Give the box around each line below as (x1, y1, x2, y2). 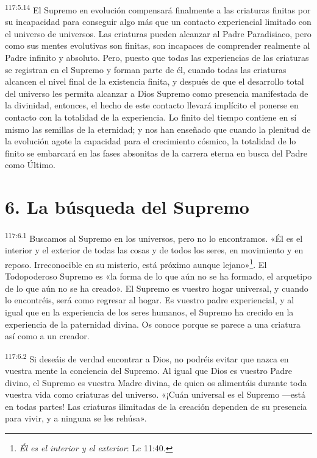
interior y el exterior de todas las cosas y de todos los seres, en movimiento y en (5, 244, 304, 256)
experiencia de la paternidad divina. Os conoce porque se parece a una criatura (5, 317, 301, 330)
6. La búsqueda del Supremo (5, 194, 249, 219)
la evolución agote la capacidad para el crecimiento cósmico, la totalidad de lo (5, 135, 296, 147)
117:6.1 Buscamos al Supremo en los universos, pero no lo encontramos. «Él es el (5, 230, 303, 244)
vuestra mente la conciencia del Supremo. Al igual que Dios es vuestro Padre (5, 364, 292, 376)
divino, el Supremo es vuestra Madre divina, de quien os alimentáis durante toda (5, 376, 307, 389)
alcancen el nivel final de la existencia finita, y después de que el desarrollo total (5, 75, 304, 88)
